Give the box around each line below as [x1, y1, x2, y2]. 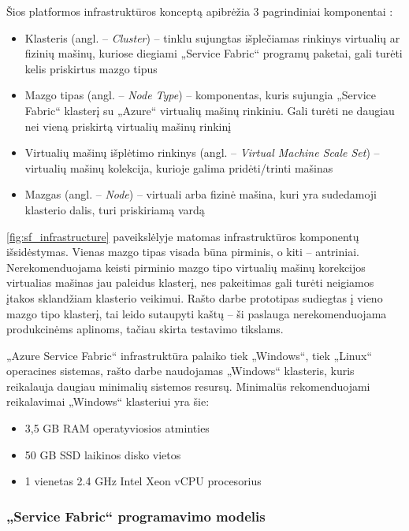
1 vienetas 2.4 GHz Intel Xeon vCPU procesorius [24, 473, 262, 489]
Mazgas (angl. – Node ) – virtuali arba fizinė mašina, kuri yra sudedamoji [24, 186, 377, 202]
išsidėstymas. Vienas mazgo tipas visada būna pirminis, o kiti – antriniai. [6, 243, 359, 260]
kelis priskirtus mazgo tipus [24, 60, 158, 76]
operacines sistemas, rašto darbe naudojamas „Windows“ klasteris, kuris [6, 362, 355, 379]
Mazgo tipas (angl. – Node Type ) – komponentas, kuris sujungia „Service [24, 87, 377, 103]
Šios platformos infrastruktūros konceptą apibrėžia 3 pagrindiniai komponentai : [6, 3, 393, 19]
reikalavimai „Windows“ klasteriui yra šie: [6, 393, 210, 410]
